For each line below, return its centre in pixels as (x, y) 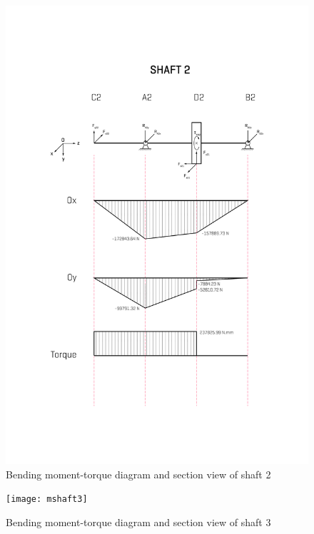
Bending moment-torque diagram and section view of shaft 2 (138, 474)
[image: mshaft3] (47, 499)
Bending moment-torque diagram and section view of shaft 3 (138, 522)
